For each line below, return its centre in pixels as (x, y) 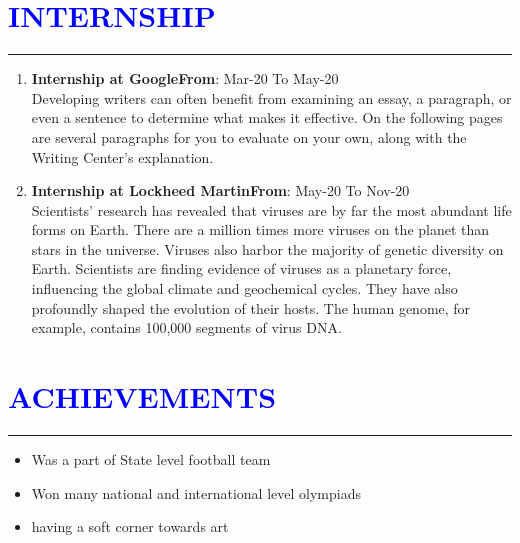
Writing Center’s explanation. (122, 156)
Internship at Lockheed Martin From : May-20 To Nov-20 (220, 190)
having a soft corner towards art (130, 526)
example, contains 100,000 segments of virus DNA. (186, 327)
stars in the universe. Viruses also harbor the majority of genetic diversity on (267, 248)
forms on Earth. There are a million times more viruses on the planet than (260, 229)
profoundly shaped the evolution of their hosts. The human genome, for (251, 307)
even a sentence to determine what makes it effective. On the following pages (267, 117)
